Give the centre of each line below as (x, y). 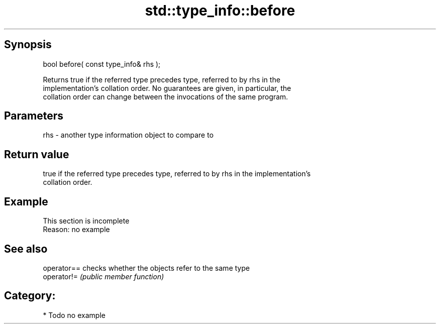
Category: (30, 296)
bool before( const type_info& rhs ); (102, 64)
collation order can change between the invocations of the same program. (166, 96)
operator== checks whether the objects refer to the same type (146, 268)
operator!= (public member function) (103, 276)
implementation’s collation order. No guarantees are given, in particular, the (167, 88)
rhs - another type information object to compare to (128, 135)
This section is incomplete (86, 221)
